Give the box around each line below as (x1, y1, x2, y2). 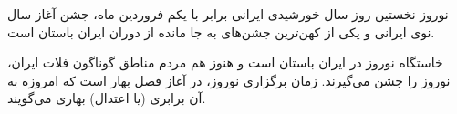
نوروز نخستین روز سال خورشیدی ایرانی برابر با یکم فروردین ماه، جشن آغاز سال (7, 5, 449, 23)
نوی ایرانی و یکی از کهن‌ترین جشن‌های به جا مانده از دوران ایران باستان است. (7, 22, 435, 41)
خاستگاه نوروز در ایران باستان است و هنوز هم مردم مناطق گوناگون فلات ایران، (7, 53, 443, 72)
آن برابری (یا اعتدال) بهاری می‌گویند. (7, 88, 206, 108)
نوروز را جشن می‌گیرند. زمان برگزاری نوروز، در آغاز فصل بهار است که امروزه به (7, 70, 451, 89)
